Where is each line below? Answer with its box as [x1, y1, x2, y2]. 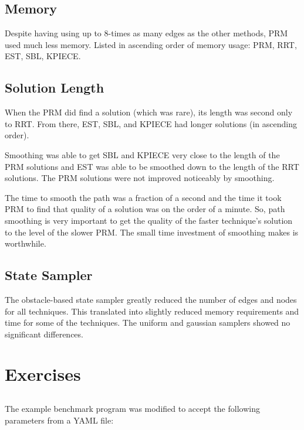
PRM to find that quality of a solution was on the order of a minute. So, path [5, 203, 285, 215]
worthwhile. [5, 237, 46, 250]
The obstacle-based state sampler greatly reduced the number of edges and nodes [5, 293, 297, 305]
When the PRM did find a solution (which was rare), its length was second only [5, 106, 293, 118]
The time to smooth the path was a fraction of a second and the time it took [5, 191, 282, 203]
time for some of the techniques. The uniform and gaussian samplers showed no [5, 316, 291, 329]
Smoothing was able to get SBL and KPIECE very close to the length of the [5, 148, 280, 161]
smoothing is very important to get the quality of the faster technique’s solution [5, 214, 293, 226]
